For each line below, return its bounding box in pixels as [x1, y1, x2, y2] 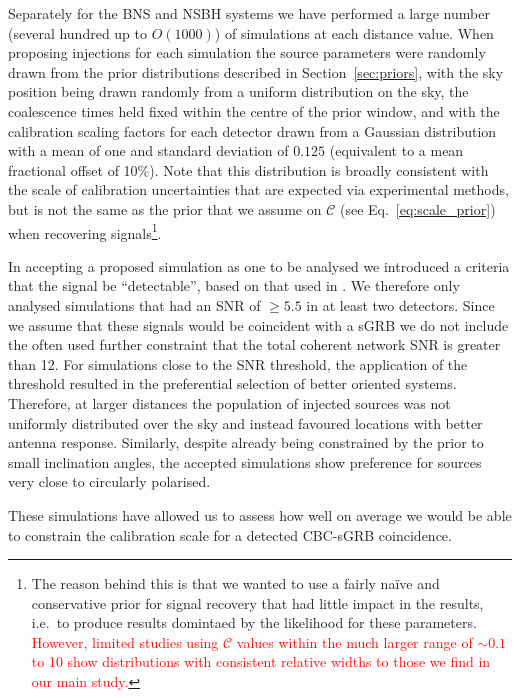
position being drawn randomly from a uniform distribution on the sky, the [8, 81, 469, 102]
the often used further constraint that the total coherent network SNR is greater [8, 334, 501, 355]
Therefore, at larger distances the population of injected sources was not [8, 392, 451, 413]
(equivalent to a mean [329, 140, 464, 161]
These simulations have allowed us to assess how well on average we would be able [8, 504, 512, 525]
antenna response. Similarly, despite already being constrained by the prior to [8, 432, 484, 453]
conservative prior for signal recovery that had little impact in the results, [31, 592, 484, 613]
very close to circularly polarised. [8, 471, 211, 492]
